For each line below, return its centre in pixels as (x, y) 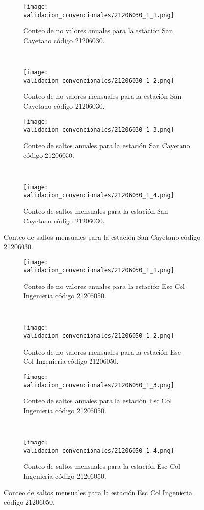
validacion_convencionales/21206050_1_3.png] (99, 385)
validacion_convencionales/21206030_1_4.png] (99, 195)
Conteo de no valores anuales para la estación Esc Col (104, 286)
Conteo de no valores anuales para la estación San (98, 31)
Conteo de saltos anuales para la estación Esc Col (98, 401)
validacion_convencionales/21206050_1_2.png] (99, 336)
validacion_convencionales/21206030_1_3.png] (99, 130)
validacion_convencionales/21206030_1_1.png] (99, 15)
